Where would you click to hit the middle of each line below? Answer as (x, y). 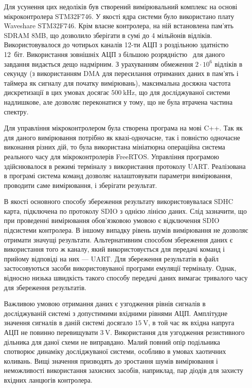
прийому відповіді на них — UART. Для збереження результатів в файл (111, 258)
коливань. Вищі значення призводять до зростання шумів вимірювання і (111, 360)
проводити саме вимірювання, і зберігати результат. (81, 185)
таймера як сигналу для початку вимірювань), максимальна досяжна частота (117, 83)
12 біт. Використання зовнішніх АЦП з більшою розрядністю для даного (115, 54)
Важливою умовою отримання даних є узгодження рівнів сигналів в (105, 304)
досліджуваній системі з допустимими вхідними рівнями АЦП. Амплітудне (116, 313)
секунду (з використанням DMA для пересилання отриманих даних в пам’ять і (121, 73)
